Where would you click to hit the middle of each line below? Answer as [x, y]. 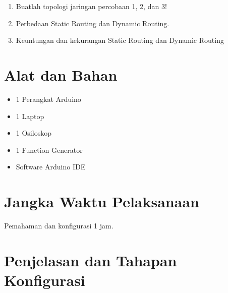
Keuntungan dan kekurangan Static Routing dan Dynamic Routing [120, 40]
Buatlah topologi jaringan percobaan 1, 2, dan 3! [91, 6]
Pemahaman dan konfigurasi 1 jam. [59, 225]
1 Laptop [30, 116]
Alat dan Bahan [61, 74]
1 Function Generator [49, 150]
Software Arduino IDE [51, 167]
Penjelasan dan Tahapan [91, 260]
